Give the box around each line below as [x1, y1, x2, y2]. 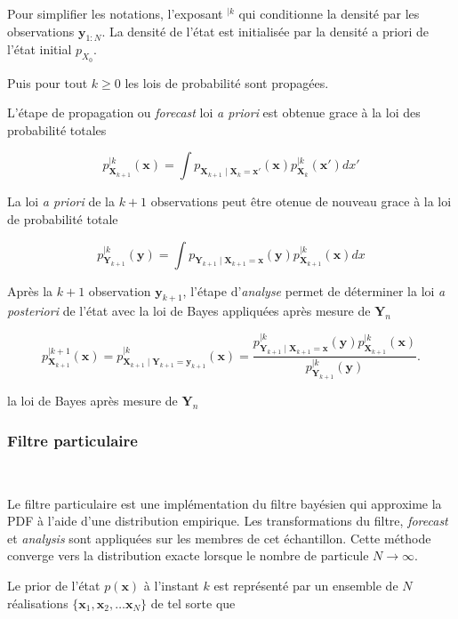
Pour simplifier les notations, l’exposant [7, 4, 223, 22]
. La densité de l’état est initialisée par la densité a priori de [101, 21, 430, 40]
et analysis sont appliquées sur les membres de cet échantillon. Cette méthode [7, 528, 431, 547]
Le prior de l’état [7, 575, 100, 594]
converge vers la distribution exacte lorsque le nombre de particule [7, 546, 369, 565]
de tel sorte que [150, 593, 236, 612]
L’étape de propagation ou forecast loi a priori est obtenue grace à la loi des [7, 103, 421, 122]
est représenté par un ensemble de [213, 575, 398, 594]
